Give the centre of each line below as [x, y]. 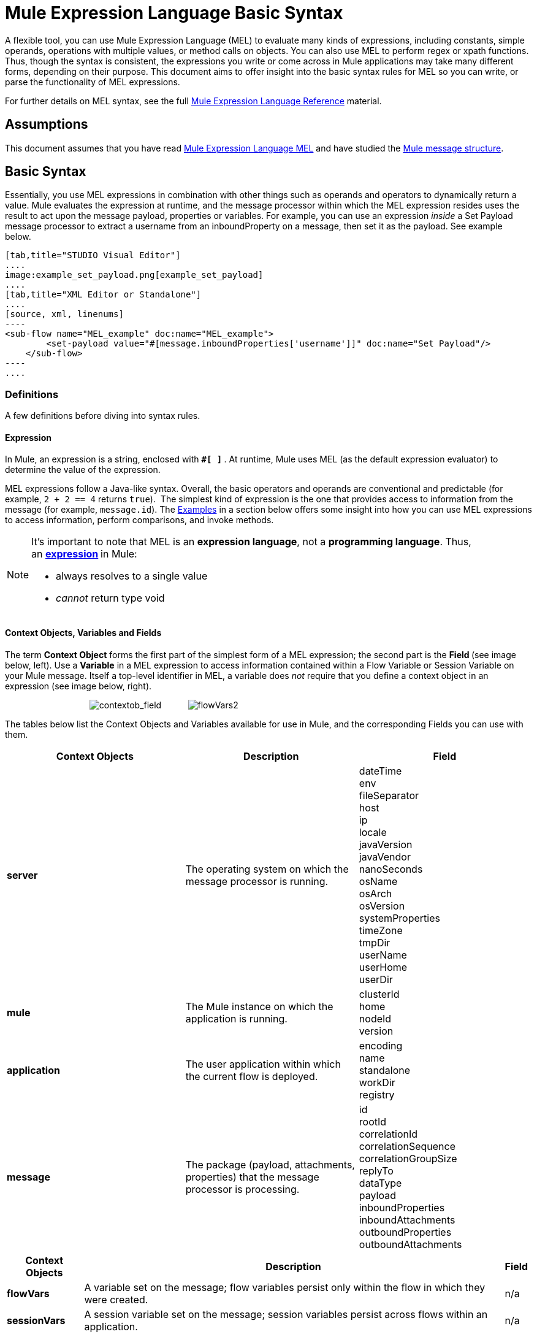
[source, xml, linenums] [64, 314]
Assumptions [47, 125]
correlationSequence [407, 1146]
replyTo [376, 1170]
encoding [381, 1045]
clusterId [379, 994]
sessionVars [36, 1320]
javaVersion [386, 844]
